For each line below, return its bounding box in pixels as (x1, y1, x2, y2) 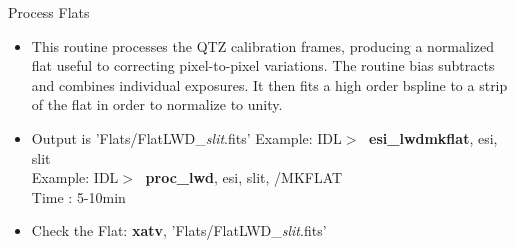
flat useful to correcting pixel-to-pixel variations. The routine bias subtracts (31, 55, 495, 76)
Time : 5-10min (31, 186, 126, 207)
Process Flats (8, 2, 90, 22)
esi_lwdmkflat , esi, (369, 127, 498, 148)
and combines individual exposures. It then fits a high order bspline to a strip (31, 74, 508, 95)
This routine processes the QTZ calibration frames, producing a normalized (31, 35, 495, 56)
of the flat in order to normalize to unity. (31, 94, 283, 115)
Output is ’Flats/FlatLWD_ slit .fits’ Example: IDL (31, 127, 342, 148)
